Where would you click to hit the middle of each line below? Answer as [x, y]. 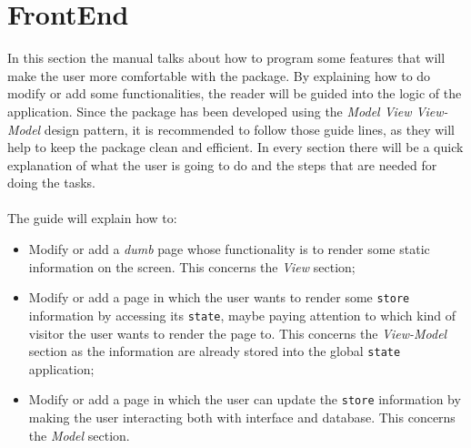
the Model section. [79, 435]
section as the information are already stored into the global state [215, 351]
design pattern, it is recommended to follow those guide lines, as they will [250, 129]
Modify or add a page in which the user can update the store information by [245, 399]
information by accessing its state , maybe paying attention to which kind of [242, 315]
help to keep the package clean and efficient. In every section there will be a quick [235, 147]
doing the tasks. [51, 183]
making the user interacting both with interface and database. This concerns [242, 417]
